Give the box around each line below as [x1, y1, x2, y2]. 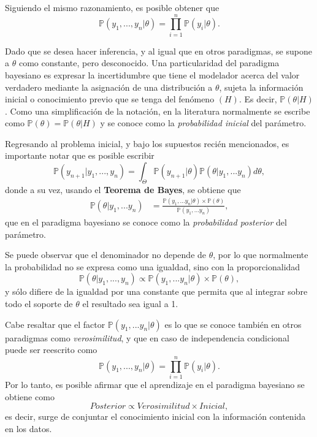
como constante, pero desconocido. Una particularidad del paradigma [18, 56, 280, 69]
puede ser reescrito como [5, 343, 97, 356]
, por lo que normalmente [213, 248, 308, 261]
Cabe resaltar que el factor [5, 317, 105, 330]
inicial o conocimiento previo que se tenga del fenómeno [5, 93, 215, 105]
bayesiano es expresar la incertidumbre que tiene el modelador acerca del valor [5, 68, 300, 81]
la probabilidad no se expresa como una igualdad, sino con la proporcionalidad [5, 260, 300, 273]
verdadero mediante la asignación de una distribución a [5, 80, 213, 93]
